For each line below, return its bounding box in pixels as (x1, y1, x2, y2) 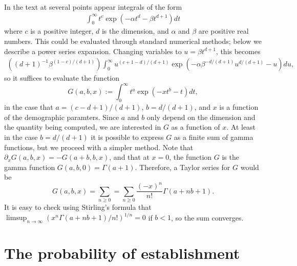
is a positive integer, (30, 26, 94, 36)
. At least (226, 122, 256, 132)
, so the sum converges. (171, 212, 244, 223)
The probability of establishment (4, 243, 240, 263)
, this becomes (216, 45, 261, 56)
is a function (219, 102, 259, 112)
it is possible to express (91, 131, 164, 142)
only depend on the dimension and (146, 111, 256, 122)
